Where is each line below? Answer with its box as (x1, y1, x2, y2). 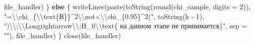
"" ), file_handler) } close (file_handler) (4, 30, 121, 40)
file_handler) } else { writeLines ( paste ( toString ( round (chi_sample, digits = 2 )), (4, 1, 251, 11)
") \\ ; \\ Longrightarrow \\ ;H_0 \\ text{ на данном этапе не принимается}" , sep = (4, 21, 248, 31)
